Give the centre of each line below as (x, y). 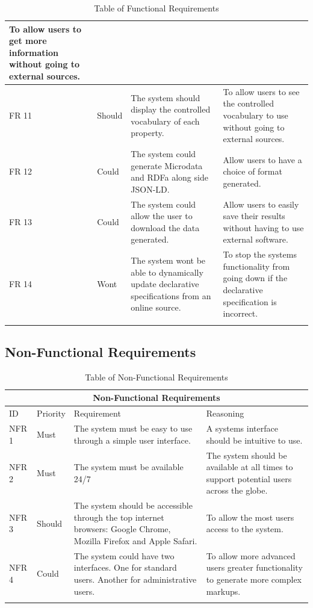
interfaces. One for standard (125, 567)
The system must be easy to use (133, 428)
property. (147, 133)
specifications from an (171, 295)
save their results (254, 216)
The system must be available (129, 467)
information (34, 52)
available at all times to (249, 467)
